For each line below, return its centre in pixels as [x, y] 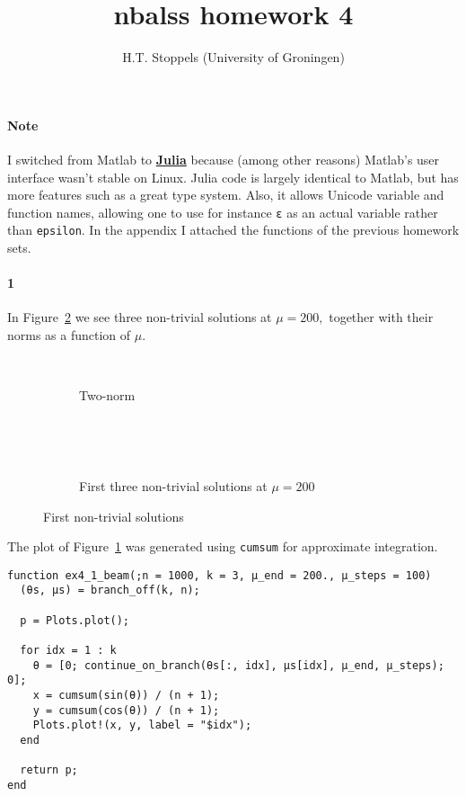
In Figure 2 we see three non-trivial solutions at [140, 317]
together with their [381, 317]
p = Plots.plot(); [75, 620]
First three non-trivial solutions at [173, 485]
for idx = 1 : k [68, 651]
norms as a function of [69, 335]
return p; [49, 770]
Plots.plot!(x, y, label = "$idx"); [142, 725]
